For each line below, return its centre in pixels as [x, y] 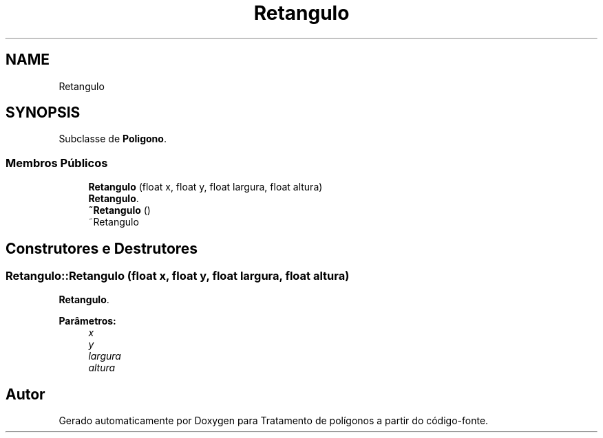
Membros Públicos [57, 163]
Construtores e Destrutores [102, 248]
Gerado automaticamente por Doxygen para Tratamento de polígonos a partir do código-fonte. [274, 421]
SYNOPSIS [43, 113]
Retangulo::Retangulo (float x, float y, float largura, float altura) [178, 276]
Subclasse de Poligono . [113, 139]
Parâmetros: [87, 321]
